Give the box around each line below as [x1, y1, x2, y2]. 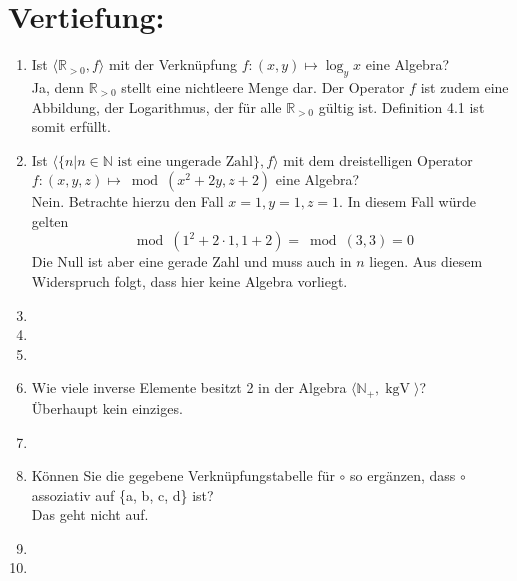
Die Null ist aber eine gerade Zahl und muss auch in [31, 251, 352, 272]
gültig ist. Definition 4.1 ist [318, 96, 485, 117]
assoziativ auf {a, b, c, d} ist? [31, 484, 214, 505]
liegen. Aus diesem [369, 251, 483, 272]
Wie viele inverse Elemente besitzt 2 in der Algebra [31, 377, 347, 398]
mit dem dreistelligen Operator [283, 149, 473, 170]
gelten [31, 210, 69, 231]
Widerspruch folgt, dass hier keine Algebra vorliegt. [31, 271, 348, 292]
